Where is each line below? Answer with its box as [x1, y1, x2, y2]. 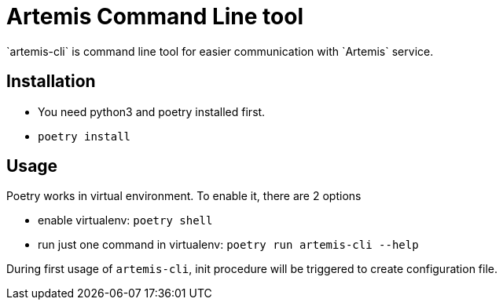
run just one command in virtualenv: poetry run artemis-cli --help [38, 238, 419, 252]
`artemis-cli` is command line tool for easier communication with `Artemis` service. [6, 44, 434, 58]
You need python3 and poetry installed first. [38, 104, 266, 118]
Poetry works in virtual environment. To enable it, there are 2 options [6, 189, 362, 203]
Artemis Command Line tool [6, 3, 303, 30]
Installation [6, 71, 96, 92]
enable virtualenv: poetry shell [38, 213, 213, 228]
